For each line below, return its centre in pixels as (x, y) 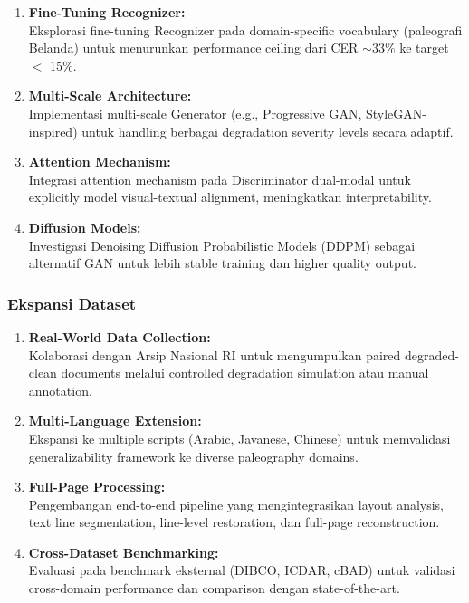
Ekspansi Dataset (72, 303)
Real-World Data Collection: (120, 336)
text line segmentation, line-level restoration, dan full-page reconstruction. (234, 522)
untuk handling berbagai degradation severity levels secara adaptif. (268, 131)
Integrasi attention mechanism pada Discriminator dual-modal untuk (220, 179)
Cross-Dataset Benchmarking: (124, 552)
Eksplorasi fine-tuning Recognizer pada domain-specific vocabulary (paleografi (245, 29)
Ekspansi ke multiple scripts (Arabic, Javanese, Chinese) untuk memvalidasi (239, 438)
